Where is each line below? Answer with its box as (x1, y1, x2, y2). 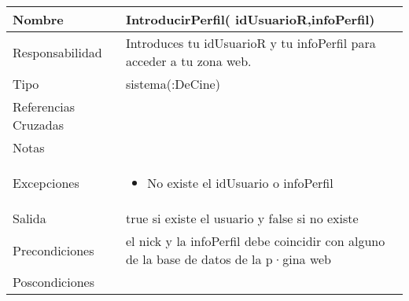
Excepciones (13, 174, 79, 192)
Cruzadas (13, 116, 64, 134)
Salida (13, 209, 46, 227)
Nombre (13, 10, 64, 28)
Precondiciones (13, 240, 94, 259)
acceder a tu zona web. (125, 52, 252, 70)
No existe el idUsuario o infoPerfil (147, 174, 333, 192)
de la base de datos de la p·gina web (125, 250, 331, 268)
